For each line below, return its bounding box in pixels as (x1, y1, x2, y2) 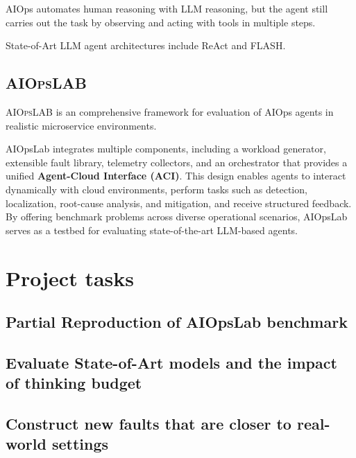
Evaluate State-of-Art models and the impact (6, 351, 337, 373)
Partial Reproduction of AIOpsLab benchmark (6, 311, 348, 333)
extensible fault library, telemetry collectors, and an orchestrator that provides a (6, 155, 348, 169)
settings (51, 433, 109, 455)
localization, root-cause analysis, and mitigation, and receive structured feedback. (6, 195, 352, 210)
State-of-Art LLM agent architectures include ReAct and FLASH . (6, 38, 286, 53)
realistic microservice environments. (6, 118, 157, 132)
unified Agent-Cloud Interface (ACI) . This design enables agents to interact (6, 168, 346, 183)
